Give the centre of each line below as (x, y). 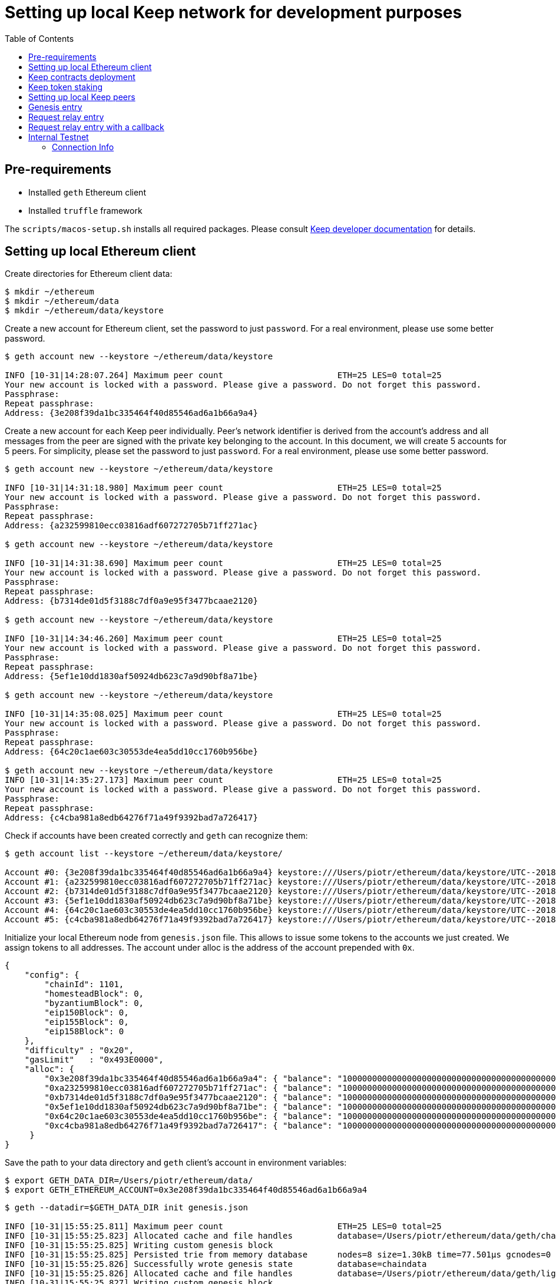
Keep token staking (66, 87)
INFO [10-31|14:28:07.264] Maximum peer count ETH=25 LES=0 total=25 (223, 375)
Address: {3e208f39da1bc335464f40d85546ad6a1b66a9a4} (131, 413)
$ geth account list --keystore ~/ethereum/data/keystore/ (144, 854)
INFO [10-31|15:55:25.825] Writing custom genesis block (139, 1245)
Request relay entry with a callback (96, 127)
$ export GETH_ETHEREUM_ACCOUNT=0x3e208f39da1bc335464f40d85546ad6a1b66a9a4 (186, 1190)
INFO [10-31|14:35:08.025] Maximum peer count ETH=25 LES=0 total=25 (223, 714)
